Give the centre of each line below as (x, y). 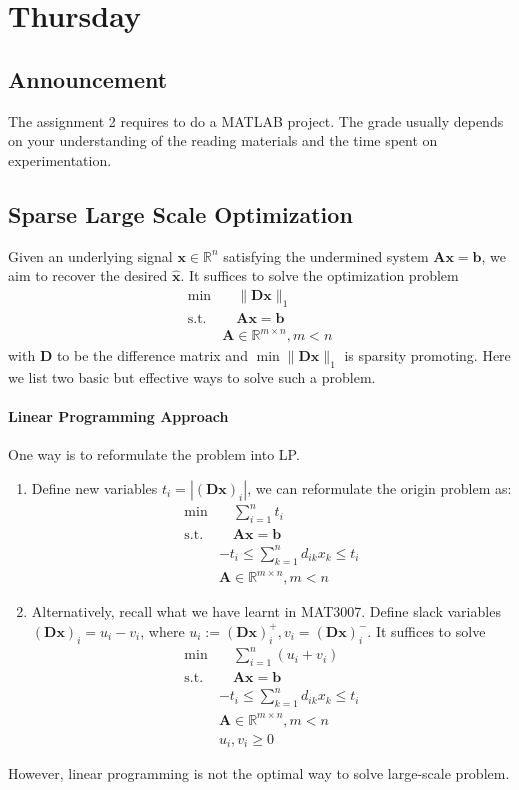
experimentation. (60, 159)
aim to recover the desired (88, 275)
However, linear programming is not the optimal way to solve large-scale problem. (259, 773)
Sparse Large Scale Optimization (180, 213)
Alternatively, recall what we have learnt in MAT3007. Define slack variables (266, 611)
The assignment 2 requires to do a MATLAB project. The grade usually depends (256, 120)
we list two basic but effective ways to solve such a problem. (192, 376)
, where (162, 630)
